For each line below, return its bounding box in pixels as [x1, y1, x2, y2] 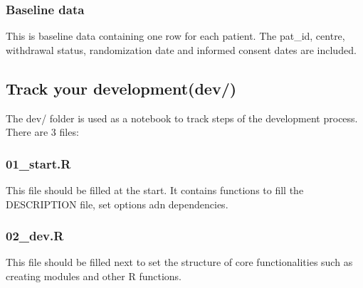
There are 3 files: [6, 124, 79, 139]
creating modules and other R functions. [6, 269, 182, 284]
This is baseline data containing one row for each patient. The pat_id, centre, [6, 28, 345, 43]
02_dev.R [6, 227, 64, 245]
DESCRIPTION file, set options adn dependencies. [6, 196, 228, 211]
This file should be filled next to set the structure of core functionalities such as [6, 255, 353, 270]
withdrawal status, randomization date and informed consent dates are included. [6, 42, 357, 57]
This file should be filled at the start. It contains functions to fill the [6, 183, 304, 198]
